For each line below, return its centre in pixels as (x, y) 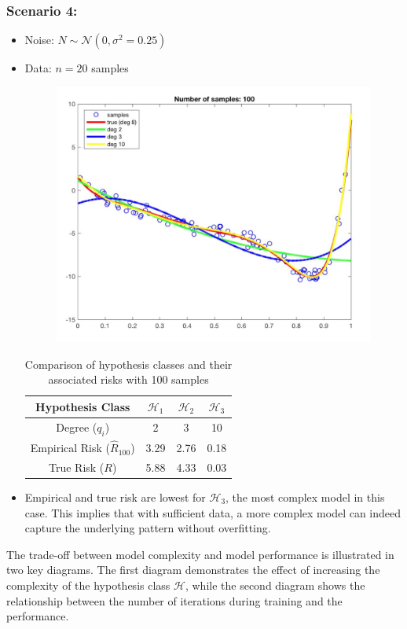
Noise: (39, 40)
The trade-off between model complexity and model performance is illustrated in (200, 554)
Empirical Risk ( (70, 448)
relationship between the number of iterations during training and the (174, 600)
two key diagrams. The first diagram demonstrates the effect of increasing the (193, 570)
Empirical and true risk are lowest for (115, 497)
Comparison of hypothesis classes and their (128, 364)
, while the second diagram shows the (275, 585)
